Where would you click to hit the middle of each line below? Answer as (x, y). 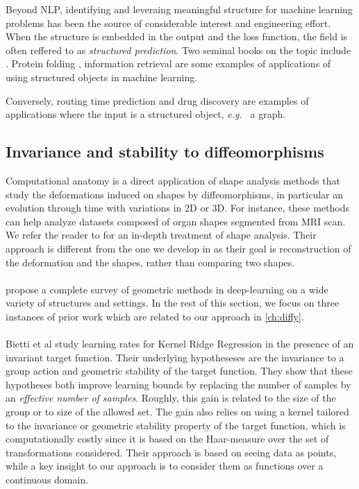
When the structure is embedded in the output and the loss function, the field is (177, 36)
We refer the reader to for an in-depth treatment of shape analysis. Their (161, 235)
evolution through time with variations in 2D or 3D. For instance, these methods (177, 208)
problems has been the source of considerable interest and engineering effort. (168, 23)
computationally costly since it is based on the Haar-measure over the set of (167, 439)
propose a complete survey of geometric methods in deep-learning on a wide (167, 289)
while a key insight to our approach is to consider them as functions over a (165, 466)
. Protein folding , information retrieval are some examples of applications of (168, 63)
